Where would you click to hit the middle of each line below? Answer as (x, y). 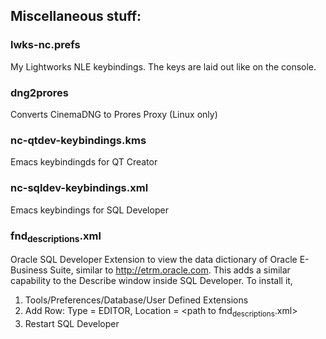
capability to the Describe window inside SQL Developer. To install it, (151, 281)
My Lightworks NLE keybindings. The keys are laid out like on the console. (163, 66)
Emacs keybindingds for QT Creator (84, 162)
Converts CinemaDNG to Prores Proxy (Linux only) (114, 114)
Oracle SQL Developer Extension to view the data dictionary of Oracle (154, 260)
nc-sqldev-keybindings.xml (79, 188)
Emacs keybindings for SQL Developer (89, 210)
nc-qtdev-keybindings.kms (78, 140)
